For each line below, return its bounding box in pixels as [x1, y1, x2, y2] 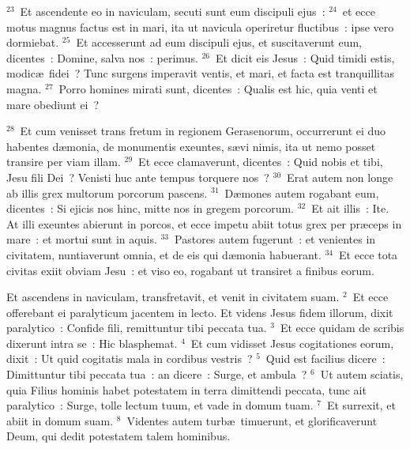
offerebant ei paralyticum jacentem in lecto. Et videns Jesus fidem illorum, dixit [6, 304, 393, 320]
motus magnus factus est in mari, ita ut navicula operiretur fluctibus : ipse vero [6, 18, 394, 35]
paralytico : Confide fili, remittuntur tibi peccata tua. [6, 319, 267, 336]
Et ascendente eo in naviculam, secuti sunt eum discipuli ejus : [20, 3, 325, 19]
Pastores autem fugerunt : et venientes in [175, 231, 376, 247]
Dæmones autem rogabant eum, [224, 184, 379, 201]
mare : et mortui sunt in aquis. [6, 231, 157, 247]
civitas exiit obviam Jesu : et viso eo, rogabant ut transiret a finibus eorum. [6, 262, 374, 278]
